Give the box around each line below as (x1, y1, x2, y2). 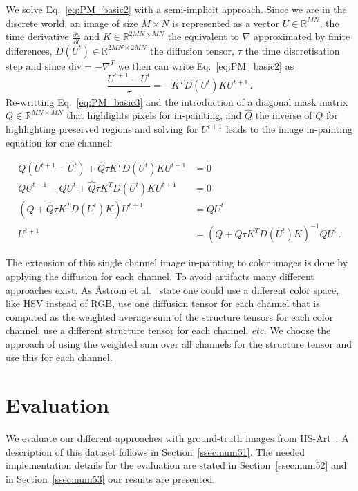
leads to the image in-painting (225, 122, 352, 136)
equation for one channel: (6, 135, 113, 149)
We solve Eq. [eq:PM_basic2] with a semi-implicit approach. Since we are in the (6, 2, 347, 16)
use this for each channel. (6, 350, 113, 364)
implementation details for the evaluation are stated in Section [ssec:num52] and (6, 458, 347, 472)
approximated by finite (253, 29, 350, 44)
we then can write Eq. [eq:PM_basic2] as (117, 58, 294, 73)
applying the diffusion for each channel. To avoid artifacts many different (6, 268, 314, 283)
